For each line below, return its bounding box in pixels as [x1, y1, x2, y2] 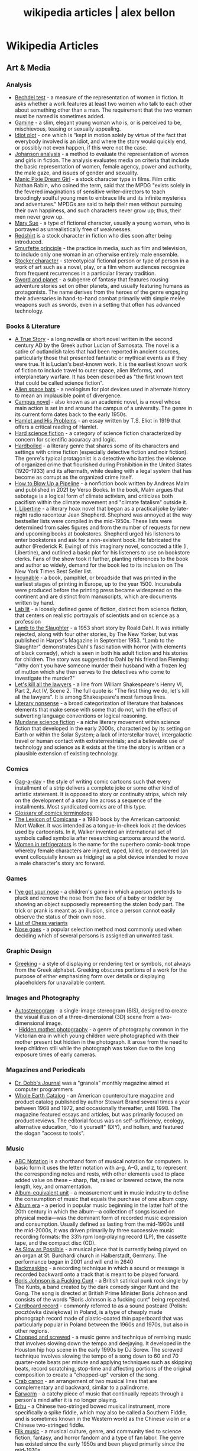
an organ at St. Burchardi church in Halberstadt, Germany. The [14, 1252, 167, 1259]
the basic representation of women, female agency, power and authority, [14, 163, 192, 170]
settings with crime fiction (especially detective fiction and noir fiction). [14, 449, 188, 456]
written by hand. [14, 599, 55, 606]
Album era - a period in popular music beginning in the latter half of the [14, 1202, 188, 1209]
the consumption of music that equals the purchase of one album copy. [14, 1195, 189, 1202]
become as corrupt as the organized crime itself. [14, 473, 134, 481]
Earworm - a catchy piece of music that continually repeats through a [14, 1390, 184, 1397]
